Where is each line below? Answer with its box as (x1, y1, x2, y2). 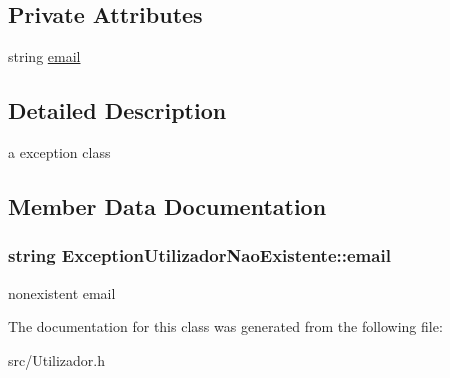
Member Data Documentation (8, 190, 327, 221)
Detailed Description (8, 95, 227, 126)
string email (8, 46, 81, 67)
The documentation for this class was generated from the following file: (8, 316, 443, 337)
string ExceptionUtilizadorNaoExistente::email (8, 243, 391, 268)
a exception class (8, 142, 111, 162)
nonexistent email (8, 282, 116, 303)
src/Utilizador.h (8, 349, 106, 370)
